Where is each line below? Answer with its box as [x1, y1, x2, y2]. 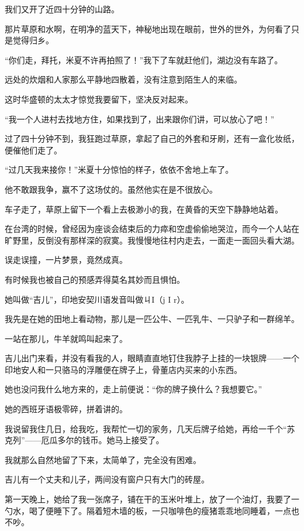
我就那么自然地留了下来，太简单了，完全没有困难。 [5, 453, 201, 465]
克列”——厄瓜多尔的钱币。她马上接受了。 [5, 434, 164, 446]
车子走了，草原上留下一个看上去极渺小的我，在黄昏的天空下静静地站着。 [5, 203, 283, 215]
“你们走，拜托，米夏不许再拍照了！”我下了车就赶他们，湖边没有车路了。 [5, 53, 283, 66]
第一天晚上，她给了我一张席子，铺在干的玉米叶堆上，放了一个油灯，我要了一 [5, 493, 299, 505]
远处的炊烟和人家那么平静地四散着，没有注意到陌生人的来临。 [5, 73, 242, 85]
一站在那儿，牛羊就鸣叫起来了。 [5, 332, 127, 344]
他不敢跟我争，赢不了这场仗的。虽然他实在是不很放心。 [5, 183, 217, 195]
